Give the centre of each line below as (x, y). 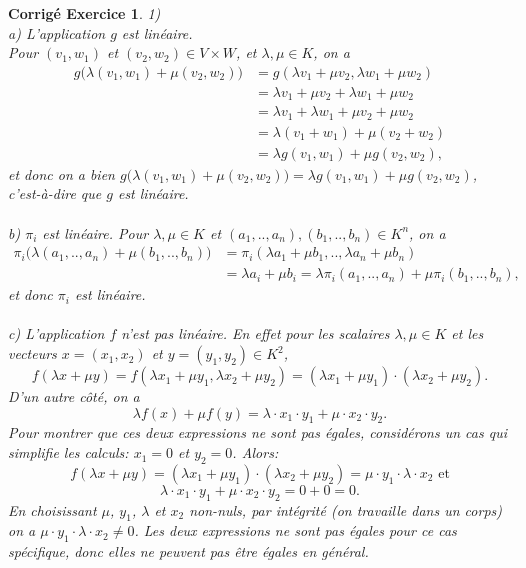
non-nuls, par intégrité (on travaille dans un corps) (345, 509)
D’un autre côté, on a (74, 396)
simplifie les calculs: (68, 452)
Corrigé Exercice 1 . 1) (84, 13)
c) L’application (56, 333)
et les (467, 333)
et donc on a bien (61, 173)
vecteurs (32, 353)
